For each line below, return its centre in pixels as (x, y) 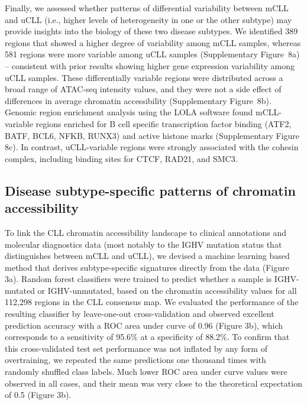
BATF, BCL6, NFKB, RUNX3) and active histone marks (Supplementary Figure (152, 135)
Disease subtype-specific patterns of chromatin (150, 190)
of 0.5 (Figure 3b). (38, 395)
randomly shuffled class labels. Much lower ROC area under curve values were (146, 372)
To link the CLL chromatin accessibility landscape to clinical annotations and (146, 232)
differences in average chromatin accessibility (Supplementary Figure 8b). (138, 100)
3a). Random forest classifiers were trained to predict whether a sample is (138, 279)
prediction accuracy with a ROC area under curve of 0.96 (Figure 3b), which (144, 325)
